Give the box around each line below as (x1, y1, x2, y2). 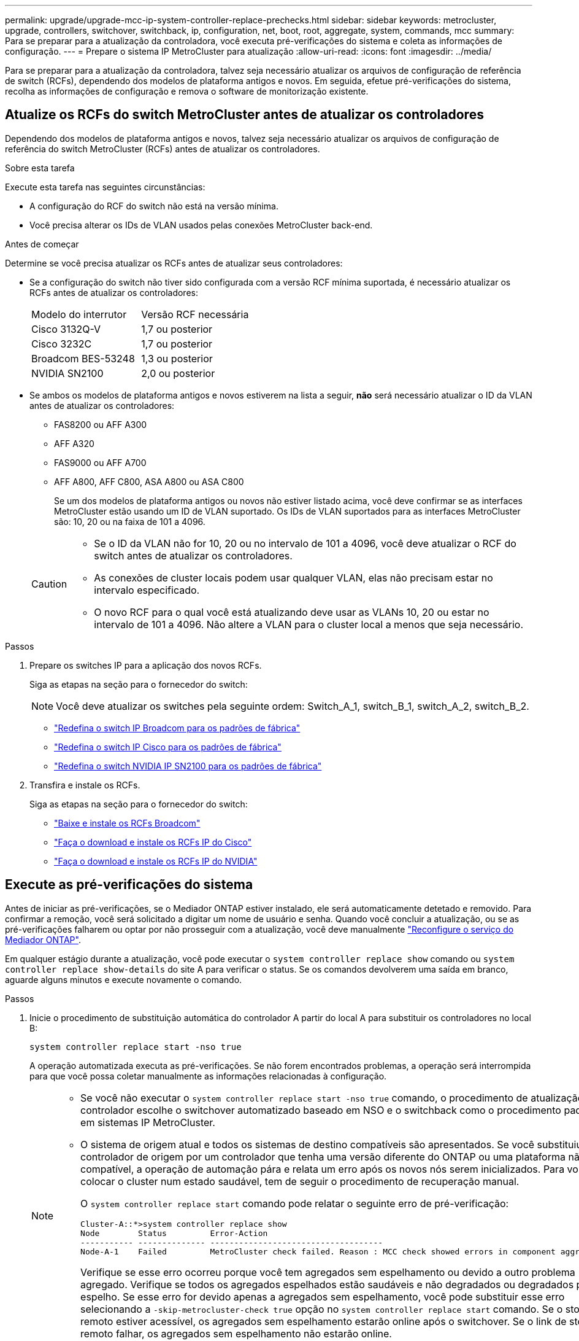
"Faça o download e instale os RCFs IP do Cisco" (54, 836, 252, 847)
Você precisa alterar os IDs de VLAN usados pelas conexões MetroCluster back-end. (29, 219, 373, 230)
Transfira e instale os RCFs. (29, 779, 140, 790)
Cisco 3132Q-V (31, 322, 101, 335)
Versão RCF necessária (141, 308, 249, 321)
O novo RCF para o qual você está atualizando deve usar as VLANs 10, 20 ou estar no (94, 605, 489, 618)
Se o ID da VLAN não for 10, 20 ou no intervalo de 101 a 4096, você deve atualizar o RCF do (94, 537, 516, 550)
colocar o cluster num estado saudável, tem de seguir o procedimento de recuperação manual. (80, 1175, 520, 1187)
